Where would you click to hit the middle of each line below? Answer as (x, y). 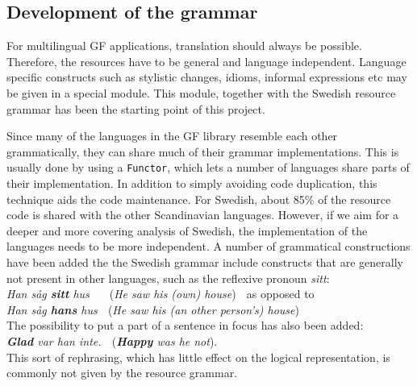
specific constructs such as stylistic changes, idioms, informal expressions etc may (207, 77)
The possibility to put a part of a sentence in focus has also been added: (185, 325)
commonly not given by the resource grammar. (122, 373)
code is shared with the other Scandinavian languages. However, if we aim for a (203, 215)
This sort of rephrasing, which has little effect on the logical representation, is (198, 357)
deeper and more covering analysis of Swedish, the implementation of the (187, 230)
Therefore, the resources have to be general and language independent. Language (206, 61)
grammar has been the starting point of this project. (136, 108)
